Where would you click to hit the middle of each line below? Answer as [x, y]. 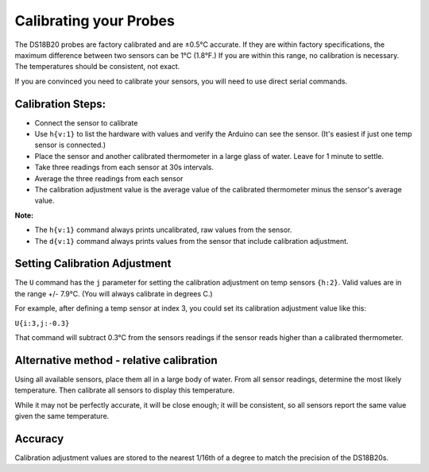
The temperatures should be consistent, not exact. [97, 67]
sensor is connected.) [70, 145]
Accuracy [39, 438]
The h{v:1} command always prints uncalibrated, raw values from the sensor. [163, 230]
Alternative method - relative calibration [116, 360]
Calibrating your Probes [95, 21]
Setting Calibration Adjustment [93, 263]
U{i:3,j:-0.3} [42, 323]
